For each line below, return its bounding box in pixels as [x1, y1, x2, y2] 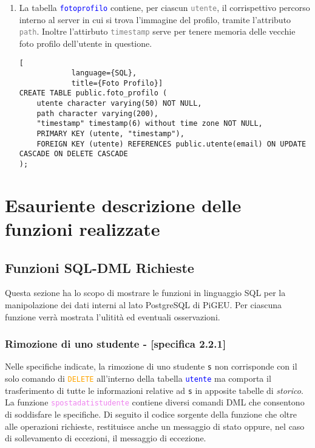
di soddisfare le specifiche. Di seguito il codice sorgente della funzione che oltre [5, 408, 297, 421]
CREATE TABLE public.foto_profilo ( [19, 89, 168, 98]
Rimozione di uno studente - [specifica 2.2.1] [5, 336, 226, 351]
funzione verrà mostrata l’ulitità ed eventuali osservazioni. [5, 310, 220, 323]
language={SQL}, [71, 69, 137, 78]
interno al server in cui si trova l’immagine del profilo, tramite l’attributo [19, 13, 291, 26]
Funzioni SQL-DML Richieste [5, 258, 194, 277]
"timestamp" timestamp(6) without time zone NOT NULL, [36, 119, 263, 128]
